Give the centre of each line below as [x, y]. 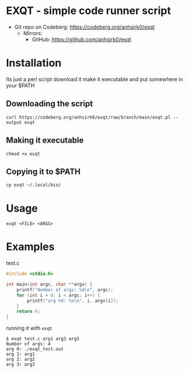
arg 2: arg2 [20, 360]
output [14, 122]
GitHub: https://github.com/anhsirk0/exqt [81, 39]
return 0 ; [29, 312]
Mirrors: [33, 33]
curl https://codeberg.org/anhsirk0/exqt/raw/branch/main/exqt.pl [88, 117]
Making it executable [45, 141]
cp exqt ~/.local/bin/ [34, 185]
